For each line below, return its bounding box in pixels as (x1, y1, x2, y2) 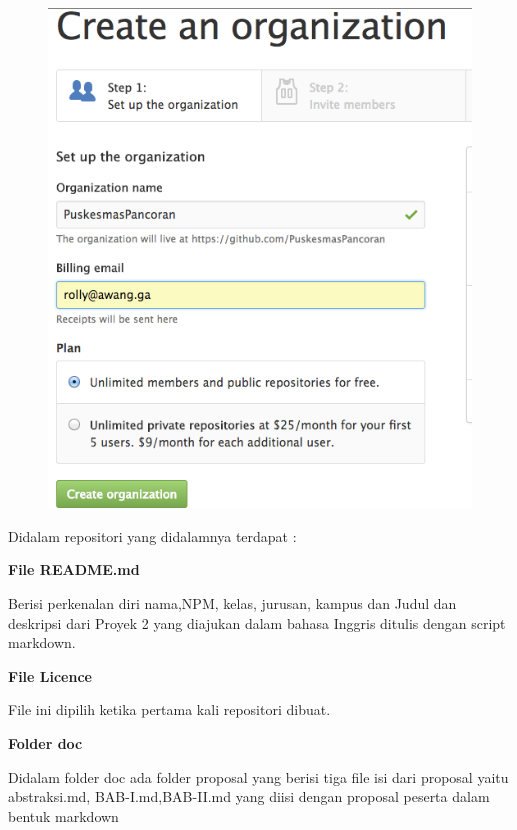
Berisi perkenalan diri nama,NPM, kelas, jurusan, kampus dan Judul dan (8, 593, 457, 614)
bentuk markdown (8, 805, 119, 826)
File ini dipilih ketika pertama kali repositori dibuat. (8, 699, 331, 720)
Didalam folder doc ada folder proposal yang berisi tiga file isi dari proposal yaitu (8, 766, 509, 787)
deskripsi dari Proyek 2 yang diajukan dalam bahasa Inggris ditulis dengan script (8, 612, 506, 633)
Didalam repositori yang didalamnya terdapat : (8, 525, 297, 546)
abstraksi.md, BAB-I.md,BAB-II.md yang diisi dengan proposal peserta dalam (8, 786, 490, 807)
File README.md (8, 559, 140, 580)
